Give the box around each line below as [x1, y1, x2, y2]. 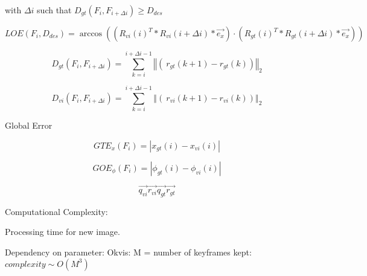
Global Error [5, 119, 53, 132]
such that [37, 4, 72, 16]
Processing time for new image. [5, 225, 120, 238]
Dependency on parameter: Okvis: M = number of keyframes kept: [5, 246, 252, 258]
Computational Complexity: [5, 205, 108, 217]
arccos [79, 30, 103, 38]
